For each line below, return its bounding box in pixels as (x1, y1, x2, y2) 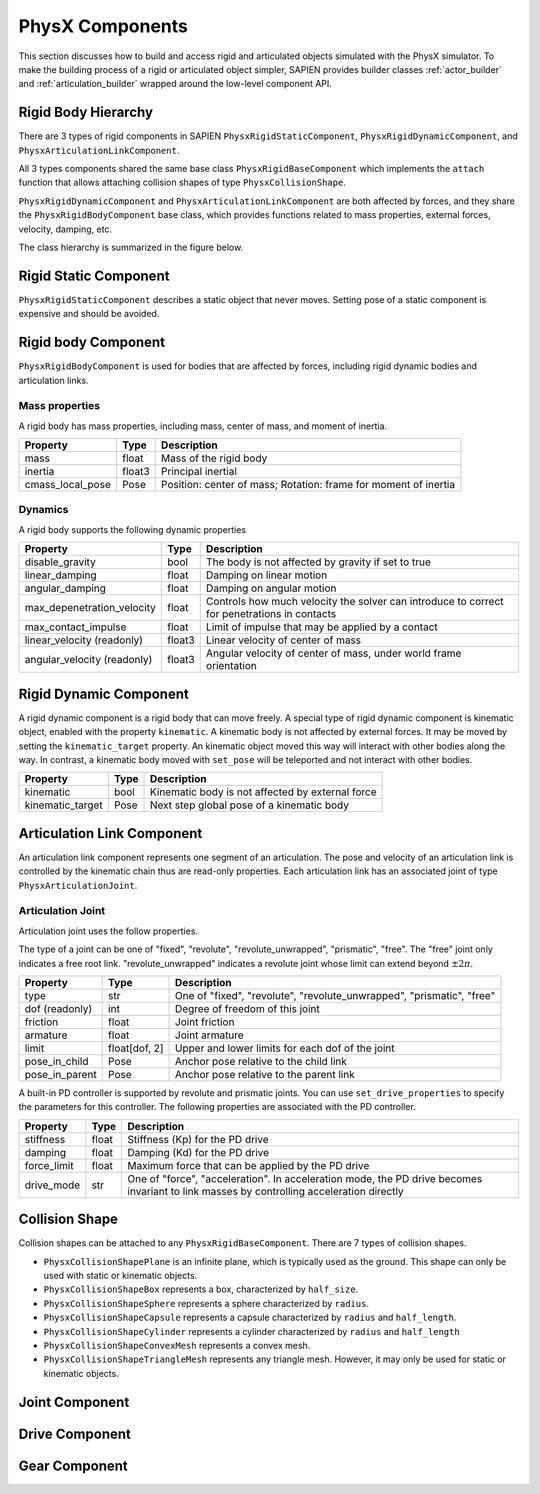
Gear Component (18, 1457, 129, 1474)
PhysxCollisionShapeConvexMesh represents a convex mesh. (43, 1339, 311, 1351)
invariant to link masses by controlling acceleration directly (127, 1184, 404, 1198)
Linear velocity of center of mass (205, 633, 362, 647)
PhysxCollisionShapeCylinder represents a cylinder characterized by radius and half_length (43, 1325, 460, 1337)
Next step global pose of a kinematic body (150, 798, 350, 812)
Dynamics (18, 503, 69, 517)
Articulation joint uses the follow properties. (18, 925, 199, 937)
